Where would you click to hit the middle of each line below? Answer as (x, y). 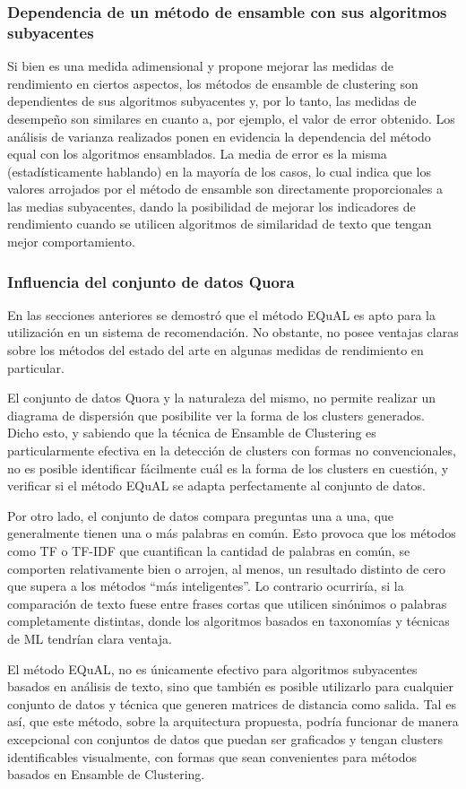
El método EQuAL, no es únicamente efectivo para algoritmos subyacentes (212, 668)
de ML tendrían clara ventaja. (90, 638)
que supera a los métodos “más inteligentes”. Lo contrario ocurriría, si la (206, 586)
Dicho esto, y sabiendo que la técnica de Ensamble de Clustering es (192, 433)
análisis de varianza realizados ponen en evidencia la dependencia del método (219, 136)
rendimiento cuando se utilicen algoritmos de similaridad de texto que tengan (220, 224)
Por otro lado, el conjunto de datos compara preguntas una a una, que (201, 515)
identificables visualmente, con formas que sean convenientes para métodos (212, 756)
